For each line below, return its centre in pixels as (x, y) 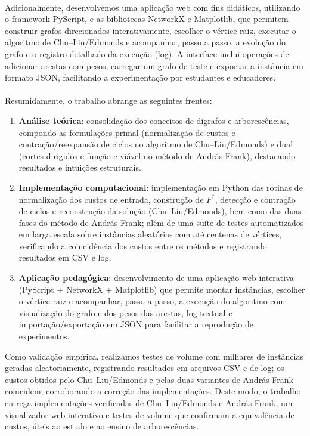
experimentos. (44, 336)
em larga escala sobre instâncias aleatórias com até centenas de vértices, (150, 234)
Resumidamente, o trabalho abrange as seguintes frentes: (108, 101)
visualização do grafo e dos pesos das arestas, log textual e (125, 312)
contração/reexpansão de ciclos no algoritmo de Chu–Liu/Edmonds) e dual (156, 144)
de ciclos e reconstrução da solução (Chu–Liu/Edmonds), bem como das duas (160, 211)
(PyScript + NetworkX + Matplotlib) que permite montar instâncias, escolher (162, 289)
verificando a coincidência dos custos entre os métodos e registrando (143, 245)
